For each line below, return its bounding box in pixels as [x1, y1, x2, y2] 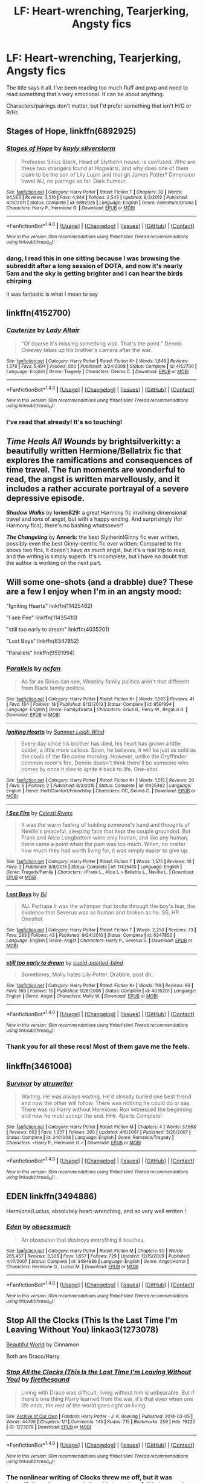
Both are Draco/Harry [6, 1352, 60, 1360]
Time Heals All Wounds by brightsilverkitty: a [6, 436, 181, 446]
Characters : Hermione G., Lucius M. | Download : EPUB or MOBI [6, 1264, 139, 1270]
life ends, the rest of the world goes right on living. [21, 1402, 147, 1409]
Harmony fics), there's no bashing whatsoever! [6, 522, 123, 529]
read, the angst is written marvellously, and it [6, 474, 180, 484]
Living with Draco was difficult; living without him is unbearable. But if [21, 1389, 195, 1397]
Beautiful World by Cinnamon [6, 1341, 80, 1348]
